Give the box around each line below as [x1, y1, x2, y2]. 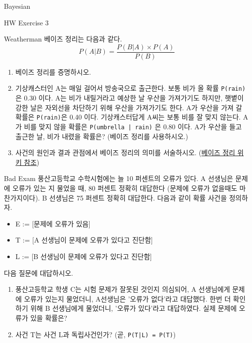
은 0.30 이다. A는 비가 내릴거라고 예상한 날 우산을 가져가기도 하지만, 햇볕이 [15, 93, 244, 103]
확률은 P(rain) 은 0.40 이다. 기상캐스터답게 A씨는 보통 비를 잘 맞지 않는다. [15, 112, 241, 122]
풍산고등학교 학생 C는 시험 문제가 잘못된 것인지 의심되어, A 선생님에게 [15, 284, 230, 294]
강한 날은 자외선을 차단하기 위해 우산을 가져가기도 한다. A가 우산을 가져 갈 [15, 102, 242, 112]
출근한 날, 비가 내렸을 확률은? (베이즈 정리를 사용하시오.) [15, 131, 188, 141]
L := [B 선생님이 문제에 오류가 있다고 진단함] [15, 251, 152, 261]
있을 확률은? [30, 312, 67, 323]
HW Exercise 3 [4, 17, 49, 27]
